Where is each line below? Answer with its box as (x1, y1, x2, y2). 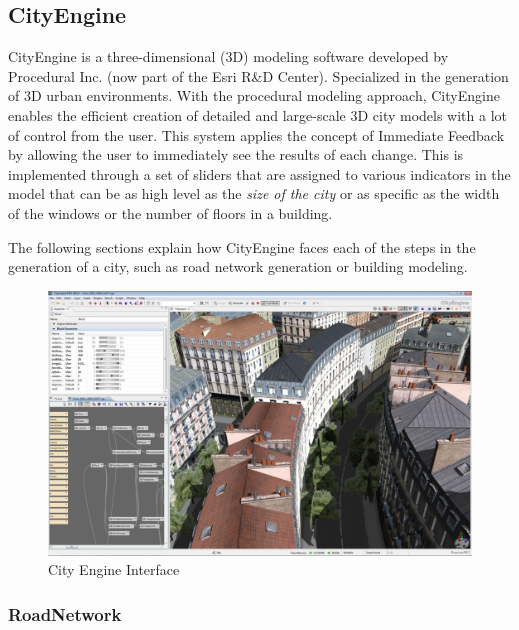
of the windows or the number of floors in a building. (8, 202, 333, 223)
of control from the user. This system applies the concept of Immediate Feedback (8, 124, 505, 145)
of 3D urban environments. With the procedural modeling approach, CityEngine (8, 85, 500, 106)
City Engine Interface (48, 559, 180, 580)
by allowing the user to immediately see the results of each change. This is (8, 144, 464, 165)
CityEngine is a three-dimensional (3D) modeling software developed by (8, 46, 449, 67)
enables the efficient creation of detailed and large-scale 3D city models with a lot (8, 104, 507, 125)
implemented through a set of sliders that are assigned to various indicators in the (8, 163, 511, 184)
